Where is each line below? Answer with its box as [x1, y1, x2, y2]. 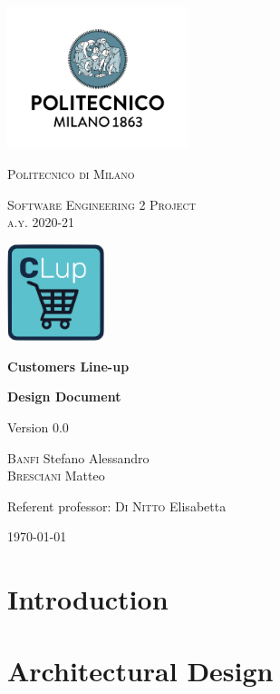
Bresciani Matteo [7, 466, 105, 485]
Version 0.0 [7, 417, 69, 436]
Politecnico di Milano [7, 164, 135, 183]
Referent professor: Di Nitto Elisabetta [7, 496, 227, 515]
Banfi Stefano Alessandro [7, 448, 150, 467]
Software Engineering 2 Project [7, 194, 196, 213]
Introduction [7, 580, 169, 618]
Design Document [7, 387, 121, 406]
